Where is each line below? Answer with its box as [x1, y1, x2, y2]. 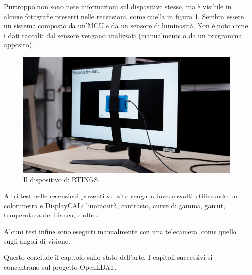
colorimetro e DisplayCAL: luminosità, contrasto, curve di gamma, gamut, [4, 200, 225, 210]
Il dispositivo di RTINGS [23, 174, 98, 184]
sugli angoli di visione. [4, 236, 70, 246]
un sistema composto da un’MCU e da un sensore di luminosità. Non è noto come [4, 20, 248, 31]
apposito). [4, 39, 34, 50]
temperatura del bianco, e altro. [4, 210, 99, 220]
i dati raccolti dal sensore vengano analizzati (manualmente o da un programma [4, 30, 242, 40]
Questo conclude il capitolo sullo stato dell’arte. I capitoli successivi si [4, 252, 213, 262]
